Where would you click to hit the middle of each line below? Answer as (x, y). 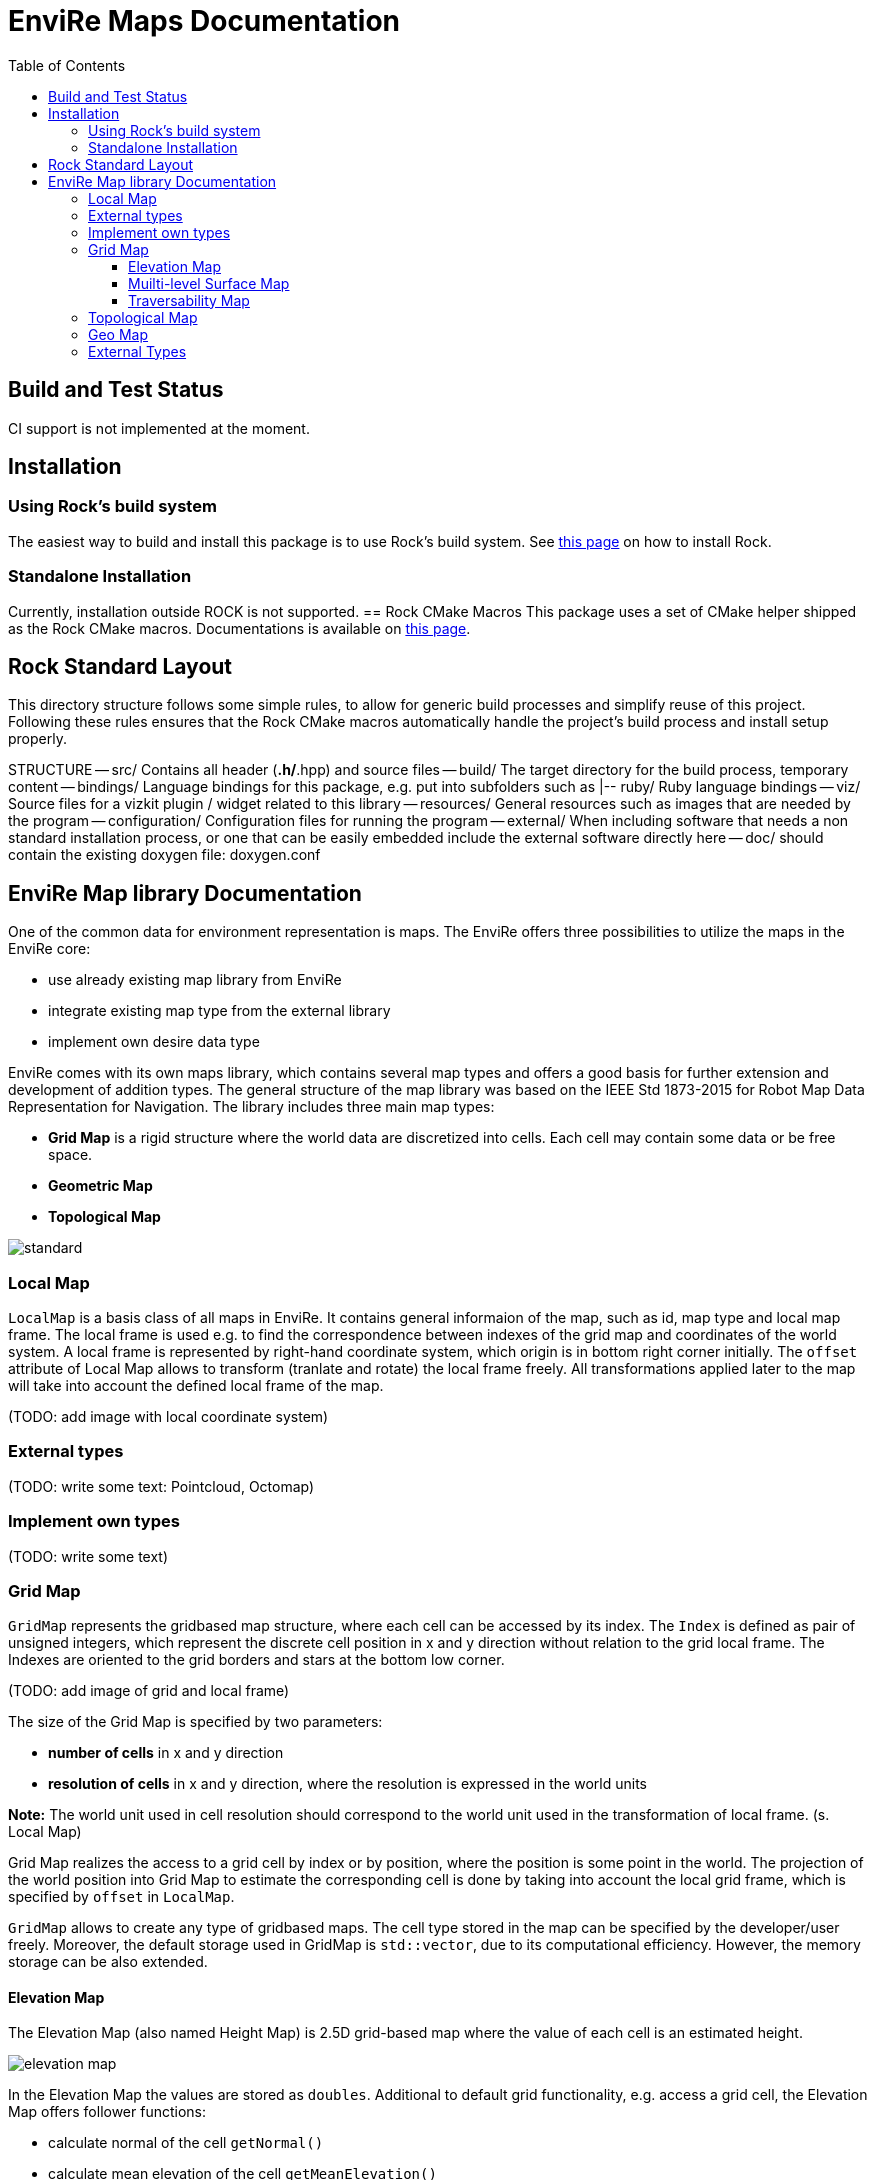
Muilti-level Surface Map (209, 283)
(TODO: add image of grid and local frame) (149, 1691)
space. (70, 1155)
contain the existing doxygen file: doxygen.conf (164, 855)
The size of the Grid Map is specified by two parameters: (195, 1722)
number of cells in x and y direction (166, 1753)
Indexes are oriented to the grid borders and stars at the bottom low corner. (256, 1660)
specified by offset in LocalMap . (121, 1897)
